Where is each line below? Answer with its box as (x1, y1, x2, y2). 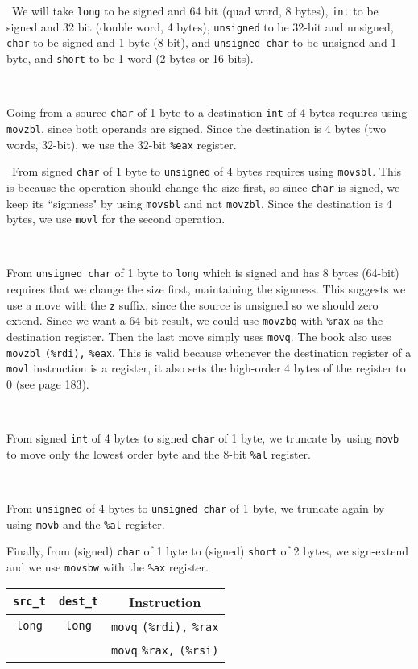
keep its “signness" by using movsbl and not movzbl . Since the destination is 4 (6, 194, 392, 211)
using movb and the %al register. (6, 515, 165, 532)
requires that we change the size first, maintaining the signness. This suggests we (6, 280, 406, 297)
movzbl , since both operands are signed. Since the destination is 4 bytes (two (6, 119, 387, 136)
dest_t (58, 595, 99, 609)
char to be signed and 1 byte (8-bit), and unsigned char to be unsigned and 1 (6, 34, 397, 51)
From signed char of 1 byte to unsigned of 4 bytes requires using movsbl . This (11, 163, 402, 180)
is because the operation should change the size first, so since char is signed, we (6, 178, 400, 195)
